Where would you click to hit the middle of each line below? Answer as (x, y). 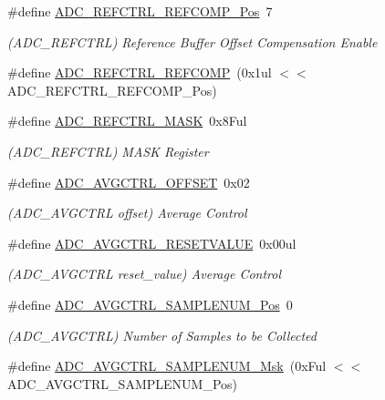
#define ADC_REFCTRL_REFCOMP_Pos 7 (140, 11)
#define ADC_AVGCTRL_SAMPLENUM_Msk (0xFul (167, 366)
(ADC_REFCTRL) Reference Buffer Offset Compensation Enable (192, 41)
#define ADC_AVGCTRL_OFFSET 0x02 (129, 182)
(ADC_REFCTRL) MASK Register (108, 151)
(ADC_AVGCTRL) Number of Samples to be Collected (162, 335)
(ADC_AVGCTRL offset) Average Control (127, 213)
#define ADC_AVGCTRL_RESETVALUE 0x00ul (152, 243)
